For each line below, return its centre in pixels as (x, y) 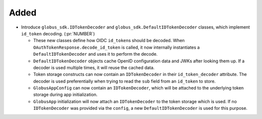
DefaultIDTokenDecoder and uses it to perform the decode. (95, 54)
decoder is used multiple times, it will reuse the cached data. (94, 67)
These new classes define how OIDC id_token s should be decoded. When (109, 41)
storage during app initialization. (65, 95)
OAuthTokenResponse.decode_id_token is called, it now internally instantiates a (116, 47)
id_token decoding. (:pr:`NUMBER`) (58, 33)
